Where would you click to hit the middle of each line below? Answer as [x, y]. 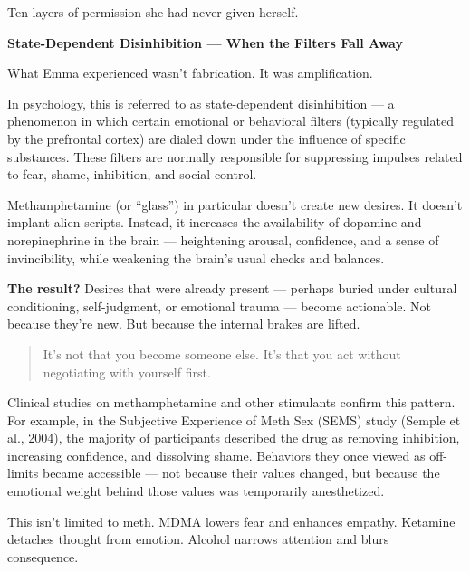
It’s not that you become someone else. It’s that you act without [222, 353]
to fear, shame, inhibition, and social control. [132, 174]
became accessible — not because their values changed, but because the [241, 473]
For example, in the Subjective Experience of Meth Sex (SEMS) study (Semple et [234, 419]
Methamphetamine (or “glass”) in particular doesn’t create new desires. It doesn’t [235, 204]
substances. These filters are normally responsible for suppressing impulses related [235, 156]
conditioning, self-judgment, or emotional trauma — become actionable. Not [220, 305]
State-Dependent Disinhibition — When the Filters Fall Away [205, 42]
